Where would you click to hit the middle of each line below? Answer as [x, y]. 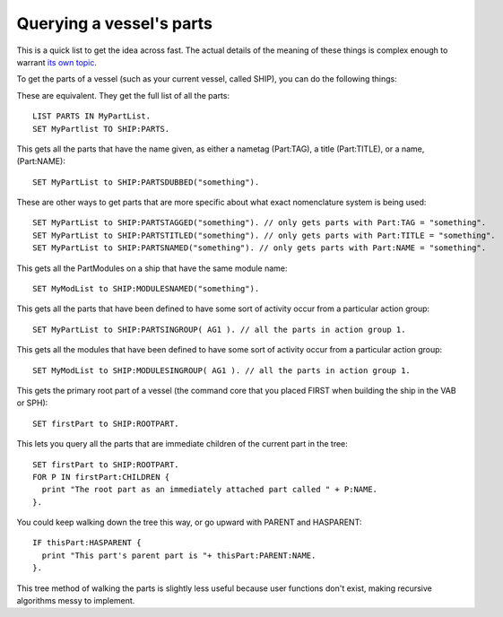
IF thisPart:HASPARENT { [87, 543]
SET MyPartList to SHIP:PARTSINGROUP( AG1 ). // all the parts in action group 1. [219, 329]
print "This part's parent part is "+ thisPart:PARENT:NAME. [179, 555]
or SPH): [32, 403]
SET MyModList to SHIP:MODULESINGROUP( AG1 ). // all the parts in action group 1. [222, 370]
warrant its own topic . [57, 62]
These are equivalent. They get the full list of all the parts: [123, 95]
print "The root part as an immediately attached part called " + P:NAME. [210, 490]
